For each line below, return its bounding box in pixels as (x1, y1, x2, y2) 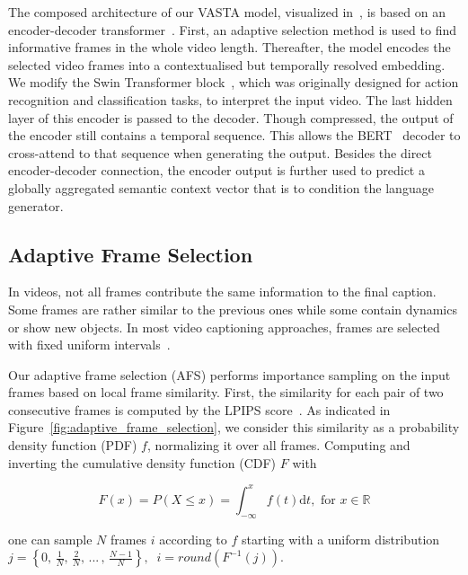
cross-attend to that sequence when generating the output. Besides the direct (8, 143, 432, 162)
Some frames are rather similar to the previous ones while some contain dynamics (8, 299, 457, 318)
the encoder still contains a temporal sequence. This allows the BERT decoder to (8, 126, 461, 145)
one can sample (8, 529, 93, 548)
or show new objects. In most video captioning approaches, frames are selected (8, 317, 440, 336)
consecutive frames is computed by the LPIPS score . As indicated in (8, 400, 391, 419)
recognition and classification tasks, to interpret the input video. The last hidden (8, 90, 453, 109)
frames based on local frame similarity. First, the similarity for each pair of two (8, 383, 444, 402)
